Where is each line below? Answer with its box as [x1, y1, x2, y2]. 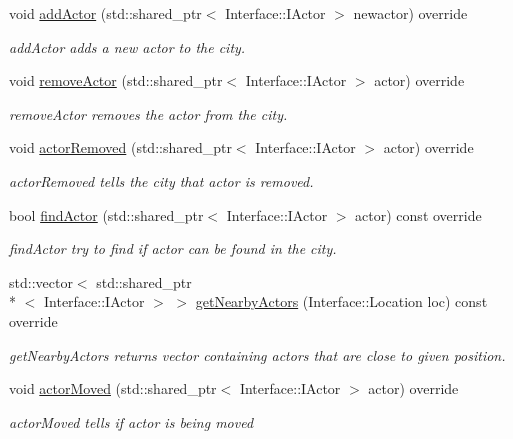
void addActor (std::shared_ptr [9, 3, 202, 23]
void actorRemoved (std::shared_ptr [9, 137, 232, 158]
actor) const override [355, 204, 482, 225]
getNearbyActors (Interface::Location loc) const [195, 291, 488, 312]
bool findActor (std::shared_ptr [9, 204, 204, 225]
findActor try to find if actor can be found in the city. [9, 238, 337, 259]
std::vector [9, 271, 73, 292]
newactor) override [353, 3, 468, 23]
